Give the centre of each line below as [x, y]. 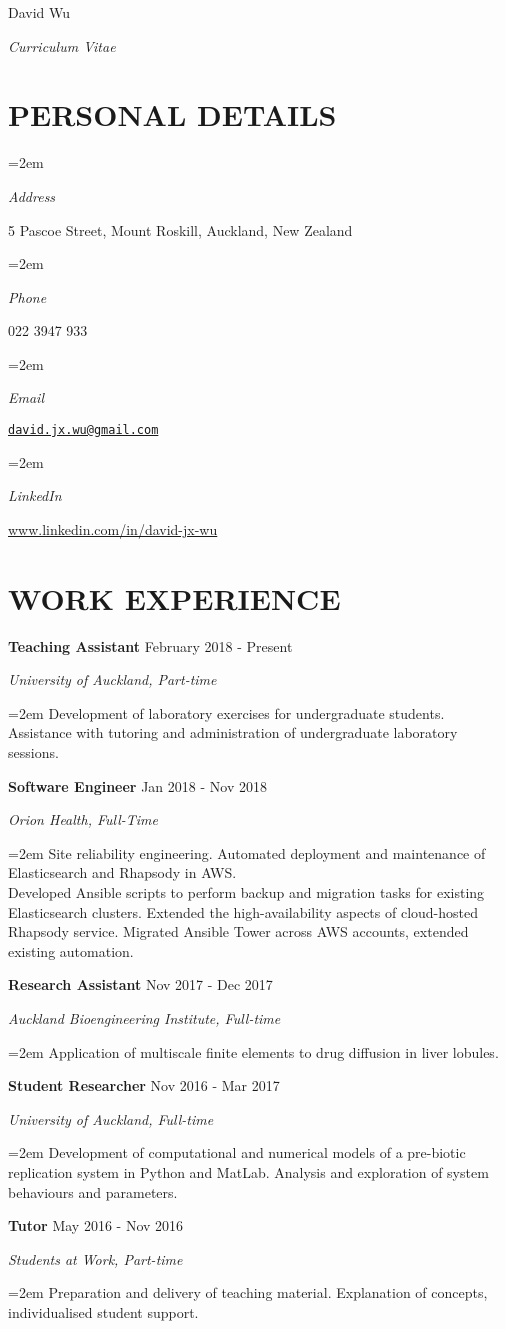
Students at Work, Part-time [95, 1258]
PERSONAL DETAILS [172, 114]
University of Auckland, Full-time [111, 1118]
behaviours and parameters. [93, 1191]
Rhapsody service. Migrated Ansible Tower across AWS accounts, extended [238, 931]
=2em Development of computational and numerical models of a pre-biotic [237, 1152]
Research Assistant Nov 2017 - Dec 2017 [140, 984]
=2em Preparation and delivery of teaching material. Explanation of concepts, [248, 1292]
